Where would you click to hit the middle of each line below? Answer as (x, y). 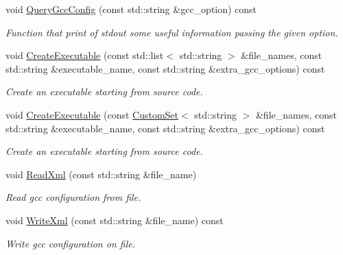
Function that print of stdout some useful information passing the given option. (172, 32)
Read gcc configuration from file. (73, 197)
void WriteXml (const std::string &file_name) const (115, 220)
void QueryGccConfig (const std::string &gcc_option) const (131, 9)
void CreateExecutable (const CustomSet (92, 114)
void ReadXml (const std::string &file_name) (101, 174)
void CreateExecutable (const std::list (85, 55)
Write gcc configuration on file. (70, 243)
